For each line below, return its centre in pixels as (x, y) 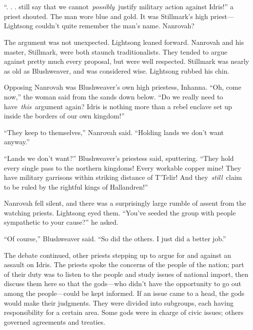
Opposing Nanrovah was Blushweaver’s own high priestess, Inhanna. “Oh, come (123, 87)
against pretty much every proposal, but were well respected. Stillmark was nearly (127, 61)
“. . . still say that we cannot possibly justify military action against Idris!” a (119, 7)
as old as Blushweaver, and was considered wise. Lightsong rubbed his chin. (117, 70)
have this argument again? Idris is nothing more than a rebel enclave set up (118, 106)
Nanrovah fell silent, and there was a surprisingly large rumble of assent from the (125, 203)
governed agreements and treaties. (55, 321)
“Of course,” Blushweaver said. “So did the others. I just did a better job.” (115, 239)
